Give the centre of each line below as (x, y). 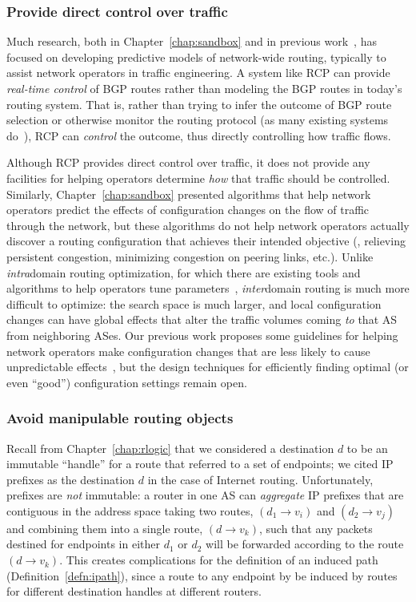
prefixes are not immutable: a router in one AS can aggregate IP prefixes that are (205, 495)
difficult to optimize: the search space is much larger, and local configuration (194, 303)
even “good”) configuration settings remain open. (127, 382)
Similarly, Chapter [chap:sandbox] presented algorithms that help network (189, 194)
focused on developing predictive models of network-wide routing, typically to (196, 57)
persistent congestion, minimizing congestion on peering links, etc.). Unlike (190, 256)
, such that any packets (316, 528)
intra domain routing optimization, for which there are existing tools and (184, 272)
